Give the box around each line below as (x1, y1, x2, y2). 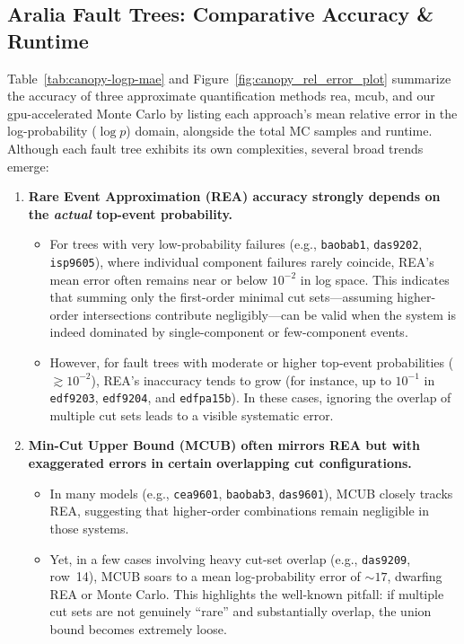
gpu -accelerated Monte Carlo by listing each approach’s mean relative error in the (7, 103, 458, 122)
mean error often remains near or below (49, 269, 268, 288)
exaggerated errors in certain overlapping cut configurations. (28, 454, 412, 472)
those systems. (49, 518, 129, 537)
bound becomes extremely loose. (49, 619, 227, 638)
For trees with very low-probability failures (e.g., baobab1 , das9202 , (49, 234, 423, 253)
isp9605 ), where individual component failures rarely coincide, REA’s (49, 252, 434, 270)
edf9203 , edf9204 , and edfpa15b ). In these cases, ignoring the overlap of (49, 388, 451, 407)
